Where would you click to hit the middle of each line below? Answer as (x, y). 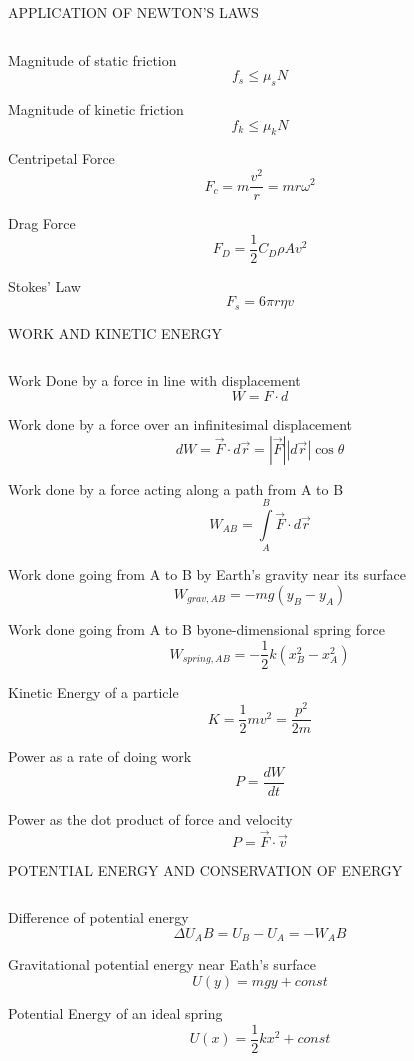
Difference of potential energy (98, 917)
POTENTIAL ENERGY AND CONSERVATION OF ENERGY (205, 869)
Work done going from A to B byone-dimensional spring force (196, 628)
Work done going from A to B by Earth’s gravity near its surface (207, 574)
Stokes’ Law (44, 285)
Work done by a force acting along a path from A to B (176, 488)
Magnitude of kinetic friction (96, 108)
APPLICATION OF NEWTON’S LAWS (133, 12)
